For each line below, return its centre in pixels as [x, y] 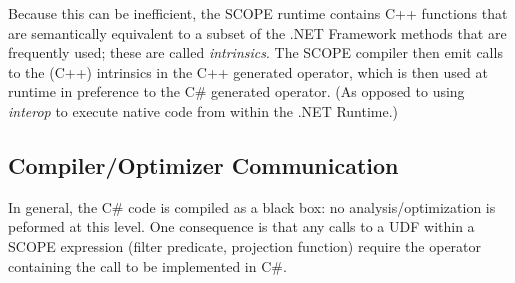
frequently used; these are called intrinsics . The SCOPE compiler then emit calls [255, 52]
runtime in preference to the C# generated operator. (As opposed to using [236, 91]
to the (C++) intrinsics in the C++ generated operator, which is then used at [248, 71]
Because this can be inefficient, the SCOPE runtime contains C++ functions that [258, 13]
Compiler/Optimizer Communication [203, 164]
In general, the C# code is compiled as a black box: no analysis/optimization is [252, 206]
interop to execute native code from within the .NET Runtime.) [203, 110]
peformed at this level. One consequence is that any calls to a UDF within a [241, 226]
